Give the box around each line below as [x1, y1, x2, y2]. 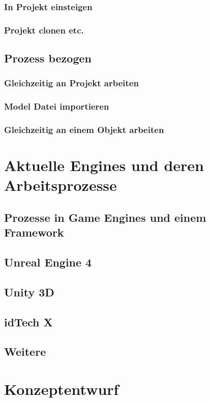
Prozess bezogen [4, 50, 92, 66]
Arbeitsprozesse [4, 175, 117, 195]
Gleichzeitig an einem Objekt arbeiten [4, 123, 164, 136]
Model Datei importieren [4, 100, 109, 113]
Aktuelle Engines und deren [4, 155, 204, 176]
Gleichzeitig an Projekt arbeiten [4, 77, 139, 89]
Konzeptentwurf [4, 379, 119, 399]
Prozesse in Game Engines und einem [4, 209, 206, 225]
